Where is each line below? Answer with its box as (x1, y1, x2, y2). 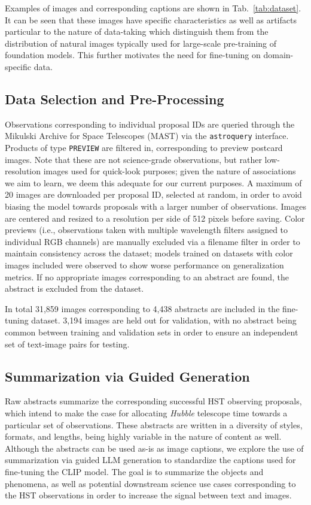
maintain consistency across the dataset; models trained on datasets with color (5, 247, 293, 259)
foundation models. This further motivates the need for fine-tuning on (5, 49, 261, 61)
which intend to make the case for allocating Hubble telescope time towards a (5, 406, 288, 419)
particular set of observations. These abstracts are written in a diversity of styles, (5, 418, 303, 431)
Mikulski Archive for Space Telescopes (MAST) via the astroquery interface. (5, 129, 289, 142)
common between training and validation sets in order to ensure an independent (5, 325, 298, 338)
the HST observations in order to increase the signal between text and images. (5, 489, 292, 501)
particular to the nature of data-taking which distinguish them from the (5, 25, 269, 38)
